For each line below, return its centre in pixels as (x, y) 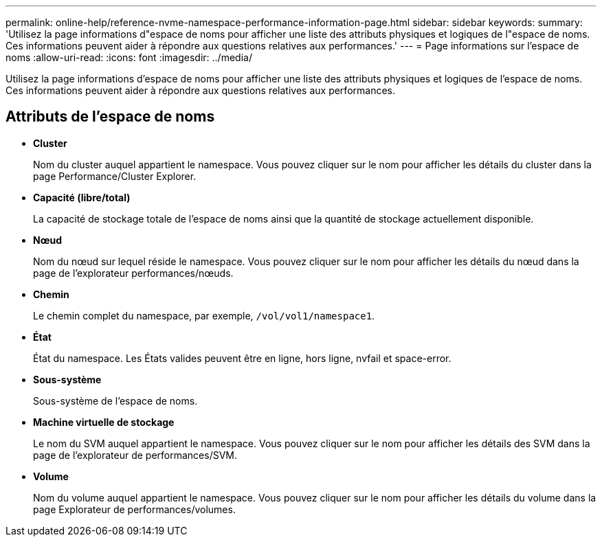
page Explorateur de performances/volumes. (134, 509)
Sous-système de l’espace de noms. (115, 400)
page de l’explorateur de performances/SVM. (135, 455)
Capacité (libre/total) (82, 197)
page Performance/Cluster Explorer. (115, 176)
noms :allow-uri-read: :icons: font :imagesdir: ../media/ (129, 57)
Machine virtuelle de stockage (104, 422)
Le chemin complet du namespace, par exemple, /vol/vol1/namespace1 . (204, 315)
